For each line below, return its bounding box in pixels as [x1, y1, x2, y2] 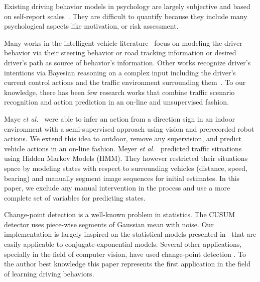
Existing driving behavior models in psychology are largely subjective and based [4, 1, 250, 11]
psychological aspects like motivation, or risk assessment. [4, 21, 179, 31]
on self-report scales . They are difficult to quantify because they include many [4, 11, 247, 21]
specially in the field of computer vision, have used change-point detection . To [4, 248, 246, 259]
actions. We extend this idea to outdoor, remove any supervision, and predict [4, 133, 241, 144]
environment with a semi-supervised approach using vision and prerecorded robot [4, 123, 254, 134]
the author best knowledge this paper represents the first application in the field [4, 258, 250, 269]
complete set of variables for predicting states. [4, 192, 146, 203]
